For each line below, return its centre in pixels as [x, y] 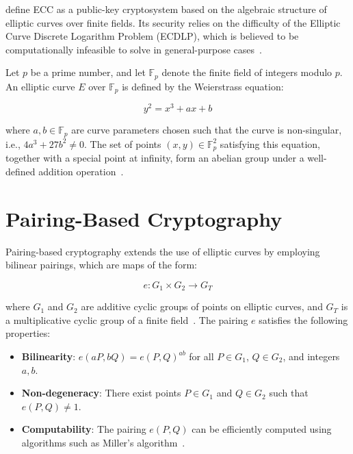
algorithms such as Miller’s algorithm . [103, 442]
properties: [28, 333]
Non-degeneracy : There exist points [101, 393]
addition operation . [81, 171]
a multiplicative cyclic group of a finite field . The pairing [127, 319]
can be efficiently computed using [262, 429]
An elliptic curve [40, 86]
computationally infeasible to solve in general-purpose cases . [134, 49]
